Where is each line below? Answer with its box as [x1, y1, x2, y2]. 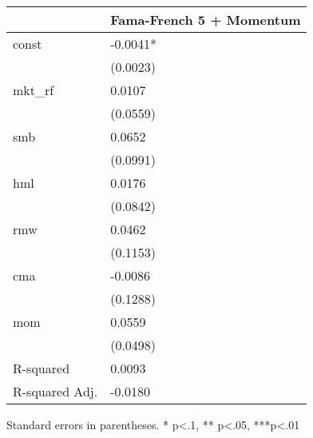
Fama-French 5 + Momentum [110, 10, 301, 29]
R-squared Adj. [13, 382, 98, 400]
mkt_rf [13, 81, 54, 99]
